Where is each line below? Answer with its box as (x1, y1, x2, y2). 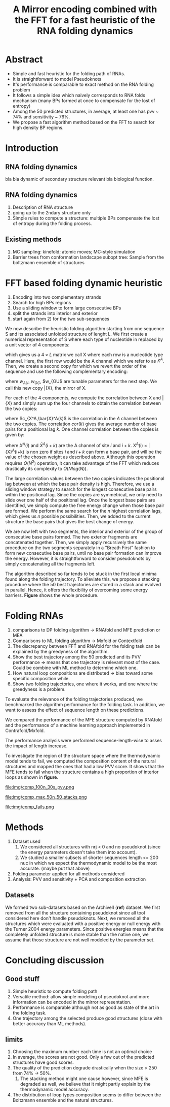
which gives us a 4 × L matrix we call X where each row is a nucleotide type (5, 352, 163, 358)
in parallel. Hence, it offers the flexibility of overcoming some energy (5, 587, 148, 593)
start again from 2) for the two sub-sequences (12, 315, 110, 322)
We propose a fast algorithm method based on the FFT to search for (12, 119, 155, 125)
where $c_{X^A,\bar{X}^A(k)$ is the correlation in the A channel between (5, 415, 157, 421)
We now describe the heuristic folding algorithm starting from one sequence (5, 325, 164, 331)
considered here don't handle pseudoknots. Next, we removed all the (5, 915, 150, 921)
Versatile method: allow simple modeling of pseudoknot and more (12, 993, 150, 999)
